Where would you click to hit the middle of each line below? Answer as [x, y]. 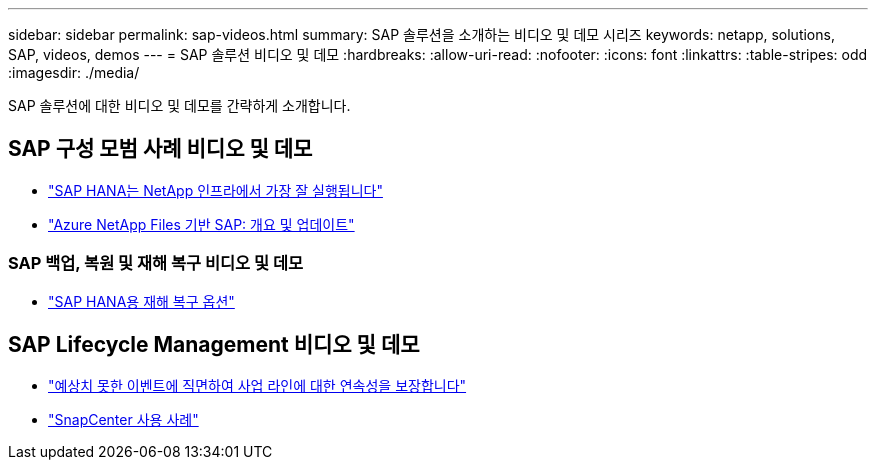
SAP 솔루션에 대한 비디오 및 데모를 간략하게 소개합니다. [179, 105]
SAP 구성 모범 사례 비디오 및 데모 [160, 149]
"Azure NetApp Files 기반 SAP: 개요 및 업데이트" [201, 224]
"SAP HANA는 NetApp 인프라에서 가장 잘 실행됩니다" [215, 190]
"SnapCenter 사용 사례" [123, 420]
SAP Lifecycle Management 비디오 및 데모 [214, 345]
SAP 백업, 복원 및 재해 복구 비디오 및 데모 [155, 263]
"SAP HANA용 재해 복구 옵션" [141, 301]
